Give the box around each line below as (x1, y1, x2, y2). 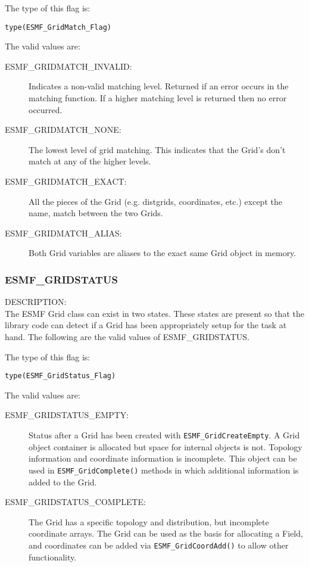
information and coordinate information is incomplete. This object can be (29, 452, 297, 465)
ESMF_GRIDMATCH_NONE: (5, 123, 121, 136)
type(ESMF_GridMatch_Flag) (5, 23, 111, 32)
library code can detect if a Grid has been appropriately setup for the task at (5, 319, 287, 331)
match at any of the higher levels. (29, 155, 151, 167)
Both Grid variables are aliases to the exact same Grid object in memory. (29, 247, 296, 259)
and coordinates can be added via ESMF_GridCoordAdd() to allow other (29, 538, 289, 551)
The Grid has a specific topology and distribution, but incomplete (29, 515, 269, 528)
